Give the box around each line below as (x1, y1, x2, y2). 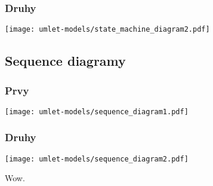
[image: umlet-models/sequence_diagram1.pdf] (5, 107, 189, 116)
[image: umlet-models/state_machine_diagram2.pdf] (5, 25, 210, 34)
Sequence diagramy (5, 51, 126, 70)
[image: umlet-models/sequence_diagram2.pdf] (5, 154, 189, 163)
